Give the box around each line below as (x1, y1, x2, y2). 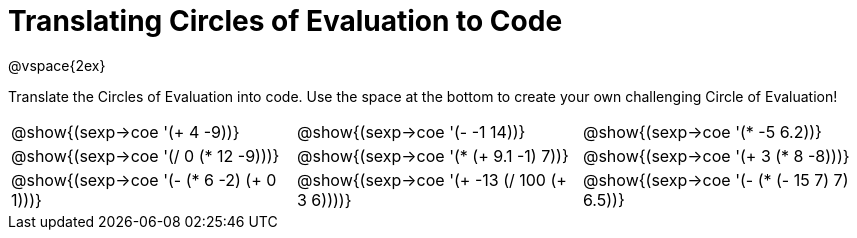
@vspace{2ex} (8, 56, 106, 74)
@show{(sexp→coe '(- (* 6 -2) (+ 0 (11, 169, 277, 190)
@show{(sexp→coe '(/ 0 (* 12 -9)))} (11, 145, 280, 166)
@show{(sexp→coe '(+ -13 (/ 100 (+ (296, 169, 567, 190)
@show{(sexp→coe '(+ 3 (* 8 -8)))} (582, 145, 850, 166)
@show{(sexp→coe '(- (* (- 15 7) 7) (582, 169, 849, 190)
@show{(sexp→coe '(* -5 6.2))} (582, 121, 822, 142)
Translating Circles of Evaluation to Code (8, 4, 563, 38)
